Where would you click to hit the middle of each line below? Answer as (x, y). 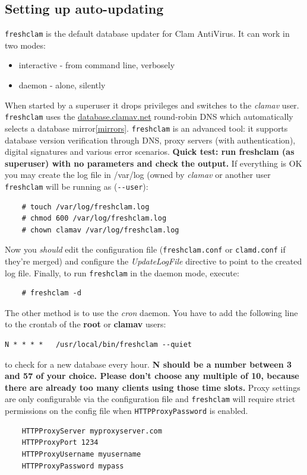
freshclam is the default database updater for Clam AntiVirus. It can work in (147, 34)
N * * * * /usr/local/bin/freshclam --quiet (98, 345)
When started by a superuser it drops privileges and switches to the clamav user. (152, 105)
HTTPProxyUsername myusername (81, 454)
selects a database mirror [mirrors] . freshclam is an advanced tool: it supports (146, 128)
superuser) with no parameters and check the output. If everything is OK (153, 163)
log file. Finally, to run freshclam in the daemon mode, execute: (122, 272)
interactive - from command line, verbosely (97, 65)
